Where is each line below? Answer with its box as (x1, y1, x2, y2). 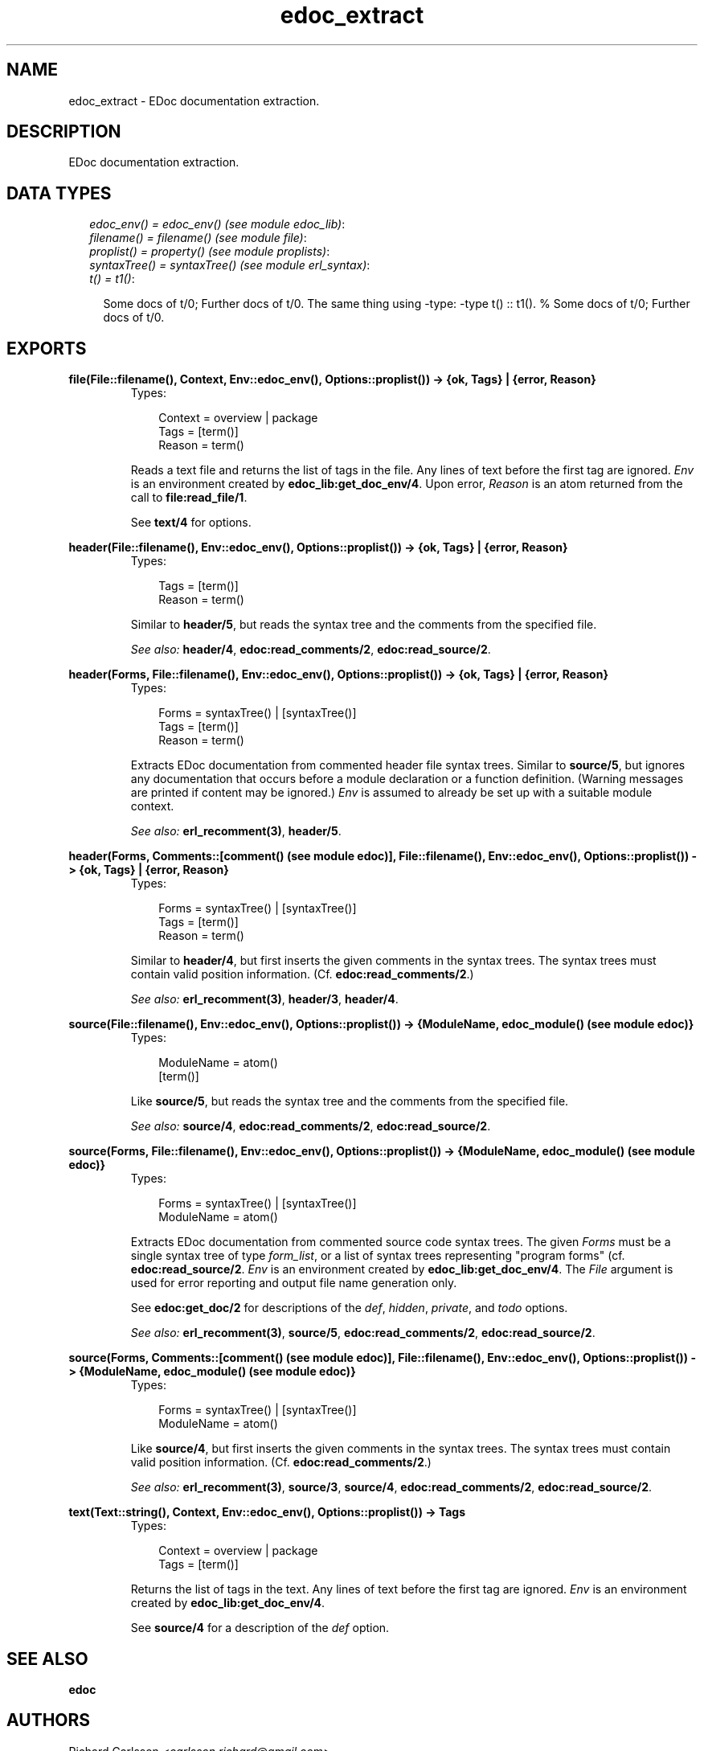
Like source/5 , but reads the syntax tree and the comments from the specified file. (130, 1094, 569, 1109)
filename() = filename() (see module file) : (89, 231, 307, 245)
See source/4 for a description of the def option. (130, 1621, 390, 1635)
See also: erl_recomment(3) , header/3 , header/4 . (130, 992, 399, 1007)
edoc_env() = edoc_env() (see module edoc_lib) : (89, 217, 346, 232)
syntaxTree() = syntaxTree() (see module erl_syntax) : (89, 258, 370, 273)
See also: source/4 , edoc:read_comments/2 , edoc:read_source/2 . (130, 1119, 491, 1134)
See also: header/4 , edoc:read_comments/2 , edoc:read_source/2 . (130, 642, 491, 657)
